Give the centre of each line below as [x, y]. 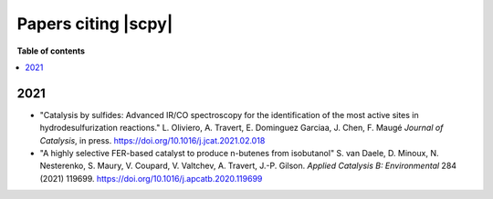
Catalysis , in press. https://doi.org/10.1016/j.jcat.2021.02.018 [152, 140]
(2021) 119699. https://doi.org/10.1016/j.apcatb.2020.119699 [151, 178]
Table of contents [51, 51]
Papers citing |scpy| [95, 24]
